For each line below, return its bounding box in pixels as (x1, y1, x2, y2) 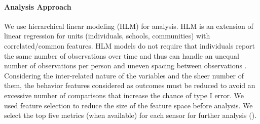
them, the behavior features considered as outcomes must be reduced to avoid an (4, 80, 255, 91)
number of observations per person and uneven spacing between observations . (4, 60, 247, 71)
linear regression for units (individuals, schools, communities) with (4, 30, 210, 41)
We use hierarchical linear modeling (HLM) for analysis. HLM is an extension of (4, 20, 253, 31)
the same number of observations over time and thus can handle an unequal (4, 50, 239, 61)
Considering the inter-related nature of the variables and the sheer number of (4, 70, 244, 80)
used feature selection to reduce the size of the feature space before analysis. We (4, 100, 253, 110)
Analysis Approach (4, 1, 71, 12)
